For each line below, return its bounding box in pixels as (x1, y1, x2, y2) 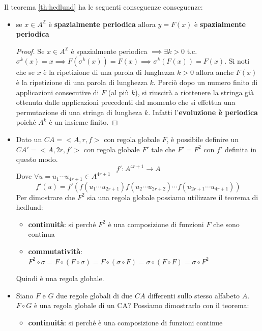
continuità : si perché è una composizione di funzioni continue (28, 317, 223, 328)
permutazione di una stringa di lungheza (16, 106, 142, 117)
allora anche (196, 67, 234, 77)
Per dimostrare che (16, 191, 75, 202)
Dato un (16, 133, 42, 144)
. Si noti (224, 56, 250, 66)
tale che (151, 144, 176, 154)
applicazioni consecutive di (16, 87, 99, 97)
